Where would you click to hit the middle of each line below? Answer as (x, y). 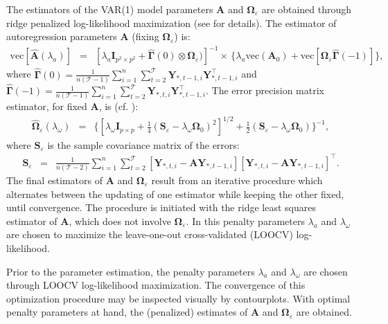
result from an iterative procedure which (237, 180)
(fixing (145, 36)
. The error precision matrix (265, 90)
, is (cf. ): (118, 106)
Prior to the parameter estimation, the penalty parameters (131, 271)
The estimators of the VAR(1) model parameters (110, 9)
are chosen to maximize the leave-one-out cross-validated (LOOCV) (150, 234)
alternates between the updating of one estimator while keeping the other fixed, (175, 193)
